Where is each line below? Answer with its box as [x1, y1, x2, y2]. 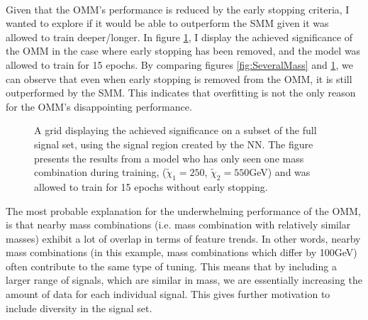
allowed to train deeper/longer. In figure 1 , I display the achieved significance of [6, 29, 353, 44]
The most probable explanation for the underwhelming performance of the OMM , [6, 203, 361, 218]
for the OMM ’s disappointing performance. [6, 99, 192, 114]
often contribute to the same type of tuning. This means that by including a [6, 258, 337, 273]
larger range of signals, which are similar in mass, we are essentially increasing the [6, 272, 362, 287]
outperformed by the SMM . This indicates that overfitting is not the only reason [6, 85, 356, 100]
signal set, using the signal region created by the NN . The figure [34, 136, 313, 151]
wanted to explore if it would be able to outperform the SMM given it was [6, 16, 329, 31]
